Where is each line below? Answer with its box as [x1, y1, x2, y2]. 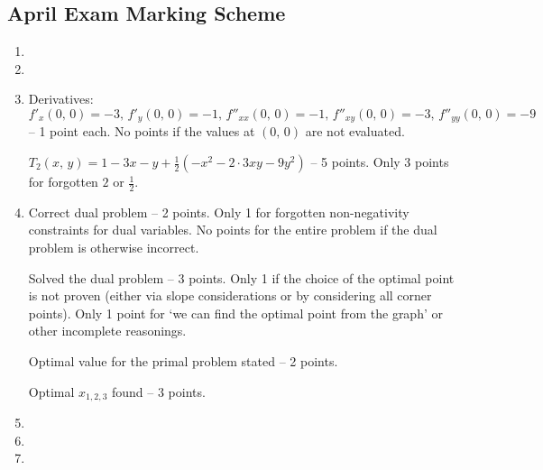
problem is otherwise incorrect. [28, 238, 199, 257]
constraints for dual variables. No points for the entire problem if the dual [28, 220, 437, 239]
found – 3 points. [111, 382, 206, 401]
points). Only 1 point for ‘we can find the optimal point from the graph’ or [28, 303, 443, 322]
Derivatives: [28, 89, 94, 108]
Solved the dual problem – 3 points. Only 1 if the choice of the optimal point [28, 268, 455, 287]
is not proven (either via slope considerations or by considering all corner [28, 286, 432, 305]
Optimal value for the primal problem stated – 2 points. [28, 352, 338, 371]
